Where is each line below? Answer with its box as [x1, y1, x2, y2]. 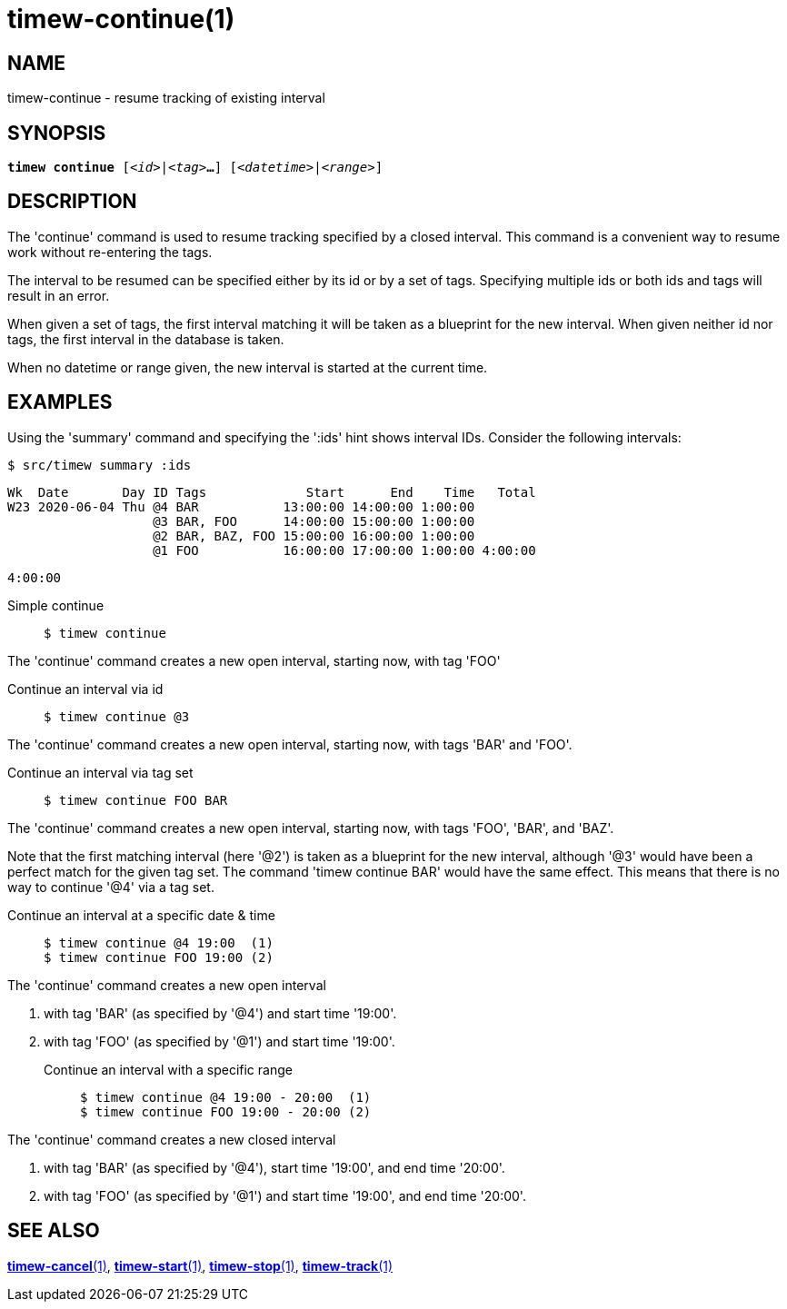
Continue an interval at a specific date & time [7, 907, 275, 923]
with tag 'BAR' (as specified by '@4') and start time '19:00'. [44, 1005, 397, 1021]
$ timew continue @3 [44, 709, 190, 724]
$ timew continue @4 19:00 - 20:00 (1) [80, 1089, 372, 1105]
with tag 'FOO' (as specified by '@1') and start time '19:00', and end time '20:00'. [44, 1187, 526, 1204]
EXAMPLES [7, 391, 113, 414]
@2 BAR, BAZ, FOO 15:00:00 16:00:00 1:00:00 [153, 528, 475, 543]
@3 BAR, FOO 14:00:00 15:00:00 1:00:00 [153, 513, 475, 529]
